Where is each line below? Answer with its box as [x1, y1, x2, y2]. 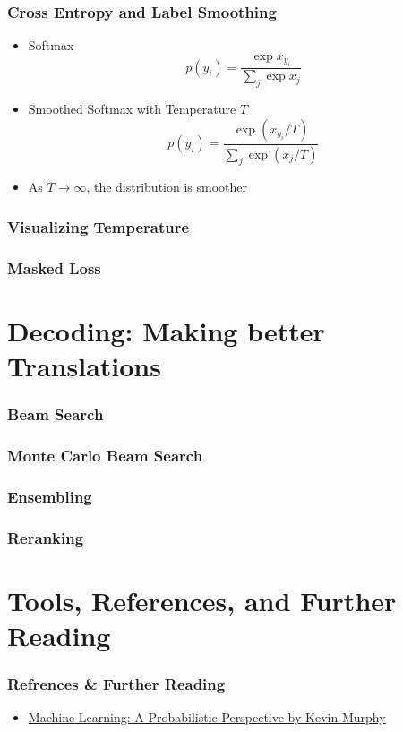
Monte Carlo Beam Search [7, 444, 203, 466]
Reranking [7, 526, 84, 548]
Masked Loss [7, 256, 101, 279]
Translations [7, 347, 161, 383]
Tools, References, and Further [7, 581, 397, 618]
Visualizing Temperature [7, 215, 190, 237]
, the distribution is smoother [86, 177, 248, 196]
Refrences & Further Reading [7, 673, 226, 695]
